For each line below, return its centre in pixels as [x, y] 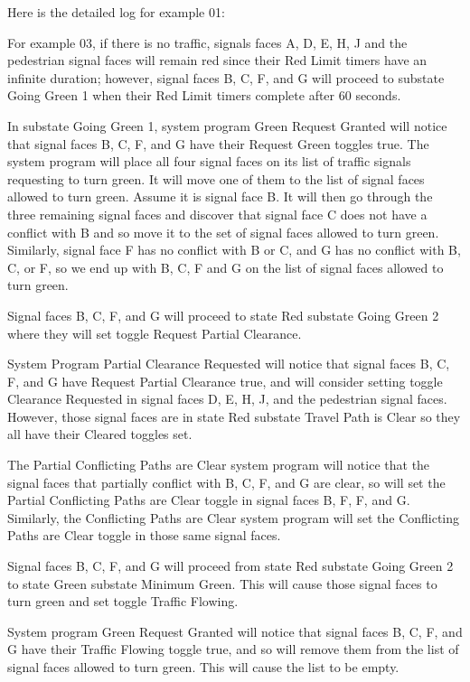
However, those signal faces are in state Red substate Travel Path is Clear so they [234, 416]
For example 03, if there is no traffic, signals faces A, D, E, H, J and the [207, 42]
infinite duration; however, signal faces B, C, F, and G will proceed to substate [226, 77]
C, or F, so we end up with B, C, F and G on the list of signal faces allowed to [226, 267]
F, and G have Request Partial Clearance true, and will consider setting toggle [225, 381]
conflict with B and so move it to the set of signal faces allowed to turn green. [223, 232]
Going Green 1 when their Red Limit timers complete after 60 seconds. [204, 95]
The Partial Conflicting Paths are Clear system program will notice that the [219, 465]
